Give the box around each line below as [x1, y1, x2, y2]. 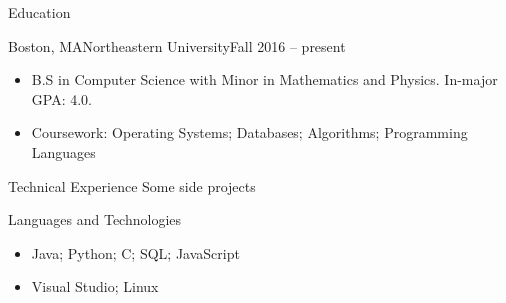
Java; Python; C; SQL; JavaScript [31, 242, 240, 263]
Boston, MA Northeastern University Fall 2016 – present [8, 35, 346, 56]
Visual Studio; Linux [31, 276, 159, 297]
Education [8, 2, 71, 22]
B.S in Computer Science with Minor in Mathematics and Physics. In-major [31, 69, 498, 90]
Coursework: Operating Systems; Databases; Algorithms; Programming [31, 122, 468, 143]
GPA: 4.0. [31, 88, 92, 109]
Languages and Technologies [8, 209, 182, 230]
